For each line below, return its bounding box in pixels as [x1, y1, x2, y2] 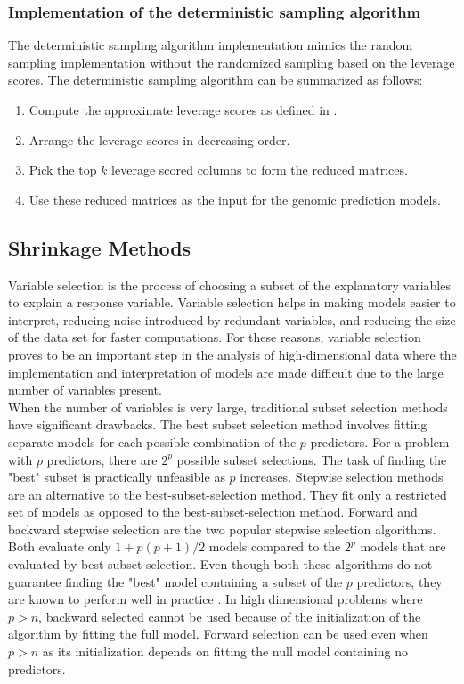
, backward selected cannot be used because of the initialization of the [38, 607, 421, 625]
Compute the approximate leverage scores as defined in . [28, 101, 338, 118]
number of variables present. [8, 380, 162, 399]
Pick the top [28, 160, 97, 179]
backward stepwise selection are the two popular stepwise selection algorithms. [8, 519, 436, 538]
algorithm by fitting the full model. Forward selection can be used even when [8, 624, 428, 643]
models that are [360, 537, 446, 556]
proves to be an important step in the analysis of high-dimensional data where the [8, 345, 457, 363]
